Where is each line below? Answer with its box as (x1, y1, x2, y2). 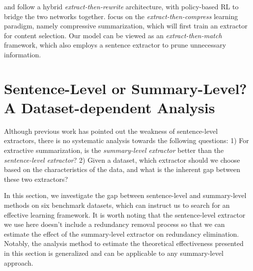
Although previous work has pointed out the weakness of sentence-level (4, 125, 218, 136)
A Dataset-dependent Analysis (4, 97, 215, 117)
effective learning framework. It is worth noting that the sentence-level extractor (4, 209, 246, 220)
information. (4, 49, 41, 59)
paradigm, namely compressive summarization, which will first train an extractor (4, 21, 248, 31)
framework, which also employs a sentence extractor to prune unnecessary (4, 40, 226, 50)
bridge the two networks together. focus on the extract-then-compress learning (4, 11, 238, 21)
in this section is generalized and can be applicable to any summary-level (4, 248, 224, 258)
